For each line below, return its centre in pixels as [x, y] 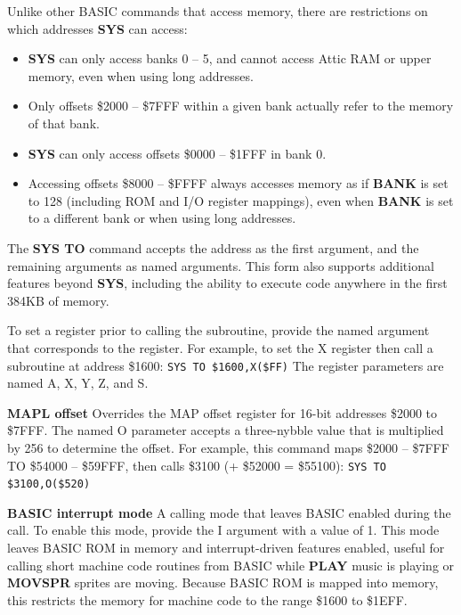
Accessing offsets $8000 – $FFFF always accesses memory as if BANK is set [238, 183]
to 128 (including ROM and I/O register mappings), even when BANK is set [241, 200]
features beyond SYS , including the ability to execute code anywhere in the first [227, 283]
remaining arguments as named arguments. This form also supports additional [221, 265]
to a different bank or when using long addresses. [162, 218]
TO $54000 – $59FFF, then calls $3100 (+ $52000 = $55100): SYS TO [197, 465]
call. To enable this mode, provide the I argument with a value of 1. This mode [223, 530]
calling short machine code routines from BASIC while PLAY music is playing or [231, 565]
